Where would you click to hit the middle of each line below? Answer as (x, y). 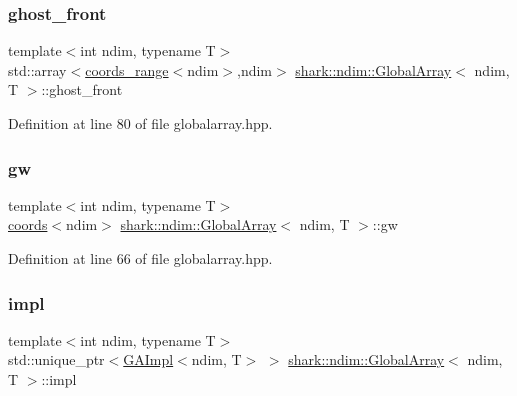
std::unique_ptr (56, 359)
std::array (37, 69)
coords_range (127, 69)
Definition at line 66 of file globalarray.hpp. (140, 258)
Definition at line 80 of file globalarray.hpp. (140, 123)
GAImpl (148, 359)
